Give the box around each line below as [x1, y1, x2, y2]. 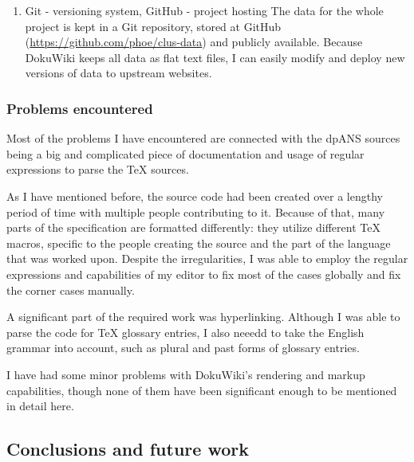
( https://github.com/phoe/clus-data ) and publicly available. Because [25, 33, 363, 50]
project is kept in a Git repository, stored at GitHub [25, 18, 282, 34]
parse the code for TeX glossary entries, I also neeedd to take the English [6, 323, 365, 340]
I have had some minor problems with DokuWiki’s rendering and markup [6, 366, 365, 382]
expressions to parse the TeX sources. [6, 161, 189, 178]
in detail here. [6, 397, 74, 414]
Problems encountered [6, 98, 153, 118]
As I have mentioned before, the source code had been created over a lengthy [6, 187, 383, 204]
